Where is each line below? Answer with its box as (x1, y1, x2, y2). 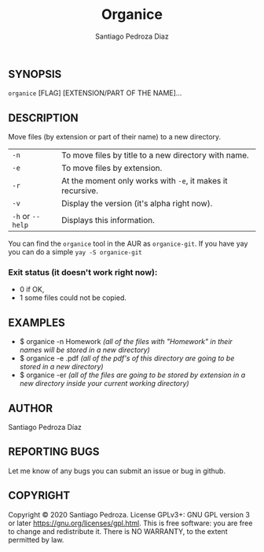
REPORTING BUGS (8, 445, 100, 458)
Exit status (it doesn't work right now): (8, 267, 158, 278)
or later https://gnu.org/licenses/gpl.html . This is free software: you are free (8, 518, 253, 528)
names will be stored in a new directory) (19, 345, 151, 355)
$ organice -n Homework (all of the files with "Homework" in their (19, 337, 233, 346)
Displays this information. (61, 215, 156, 226)
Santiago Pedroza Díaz (8, 423, 82, 432)
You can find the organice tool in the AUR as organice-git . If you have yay (8, 239, 248, 249)
